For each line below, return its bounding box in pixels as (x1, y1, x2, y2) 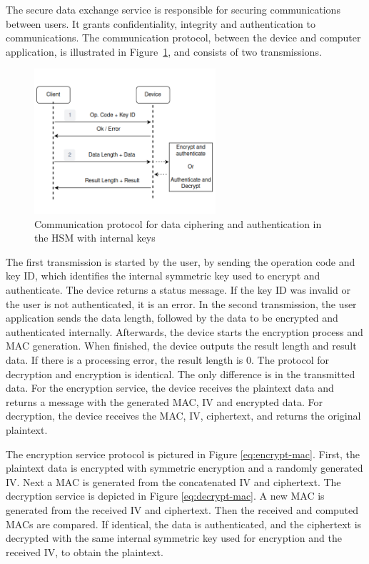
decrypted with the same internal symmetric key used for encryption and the (6, 530, 342, 545)
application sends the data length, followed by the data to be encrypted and (6, 310, 338, 325)
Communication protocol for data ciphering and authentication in (34, 216, 322, 231)
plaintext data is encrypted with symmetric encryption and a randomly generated (6, 460, 363, 475)
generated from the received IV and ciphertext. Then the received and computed (6, 502, 359, 517)
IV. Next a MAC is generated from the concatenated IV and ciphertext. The (6, 474, 341, 489)
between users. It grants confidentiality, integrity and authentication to (6, 16, 315, 31)
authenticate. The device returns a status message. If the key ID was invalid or (6, 282, 350, 297)
